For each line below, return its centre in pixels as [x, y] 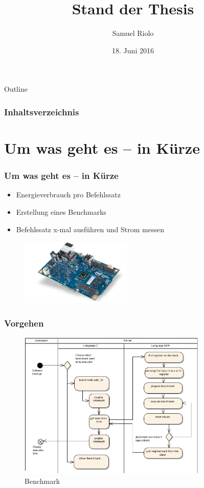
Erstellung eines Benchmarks [61, 211]
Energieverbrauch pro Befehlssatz [68, 195]
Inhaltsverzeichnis [42, 111]
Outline [16, 89]
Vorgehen [24, 323]
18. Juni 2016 [133, 50]
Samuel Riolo [133, 33]
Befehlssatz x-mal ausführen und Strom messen [90, 229]
